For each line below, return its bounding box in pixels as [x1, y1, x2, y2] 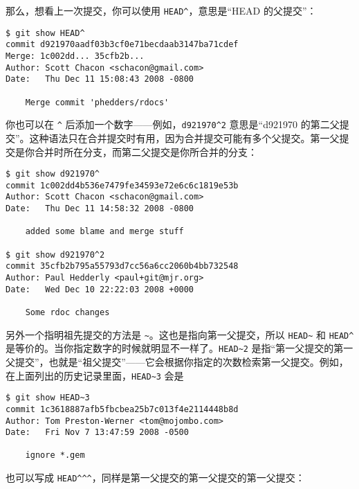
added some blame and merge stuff [25, 226, 184, 237]
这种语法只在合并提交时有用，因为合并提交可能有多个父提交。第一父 [29, 130, 340, 145]
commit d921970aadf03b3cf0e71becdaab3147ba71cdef [6, 39, 239, 50]
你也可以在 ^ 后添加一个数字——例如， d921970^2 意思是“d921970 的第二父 [6, 117, 340, 132]
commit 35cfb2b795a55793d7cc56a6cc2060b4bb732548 [6, 261, 239, 272]
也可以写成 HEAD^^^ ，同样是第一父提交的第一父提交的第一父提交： [6, 470, 305, 485]
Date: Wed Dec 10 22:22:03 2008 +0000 [6, 284, 194, 294]
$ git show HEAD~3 [6, 393, 90, 403]
